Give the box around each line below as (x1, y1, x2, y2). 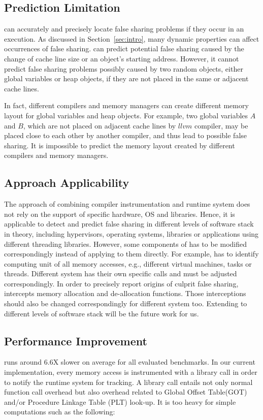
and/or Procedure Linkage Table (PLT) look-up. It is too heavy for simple (4, 396, 236, 407)
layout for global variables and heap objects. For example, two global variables (4, 110, 248, 120)
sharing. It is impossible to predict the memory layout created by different (4, 140, 235, 150)
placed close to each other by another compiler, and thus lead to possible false (4, 130, 247, 141)
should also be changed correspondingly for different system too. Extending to (4, 298, 247, 309)
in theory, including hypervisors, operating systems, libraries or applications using (4, 228, 259, 239)
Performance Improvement (4, 333, 147, 348)
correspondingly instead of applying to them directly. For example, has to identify (4, 248, 259, 259)
